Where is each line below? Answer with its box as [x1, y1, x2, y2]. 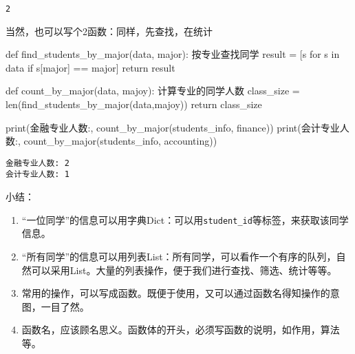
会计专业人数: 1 [6, 169, 69, 180]
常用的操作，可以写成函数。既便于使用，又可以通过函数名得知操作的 [21, 286, 330, 300]
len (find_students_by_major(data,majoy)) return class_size [6, 97, 262, 112]
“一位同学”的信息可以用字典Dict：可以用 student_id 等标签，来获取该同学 [21, 212, 349, 227]
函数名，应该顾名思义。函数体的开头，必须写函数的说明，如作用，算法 [21, 322, 340, 337]
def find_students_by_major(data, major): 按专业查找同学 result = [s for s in [6, 47, 340, 61]
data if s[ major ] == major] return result [6, 60, 175, 74]
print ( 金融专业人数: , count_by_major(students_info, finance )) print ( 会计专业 [6, 120, 340, 134]
